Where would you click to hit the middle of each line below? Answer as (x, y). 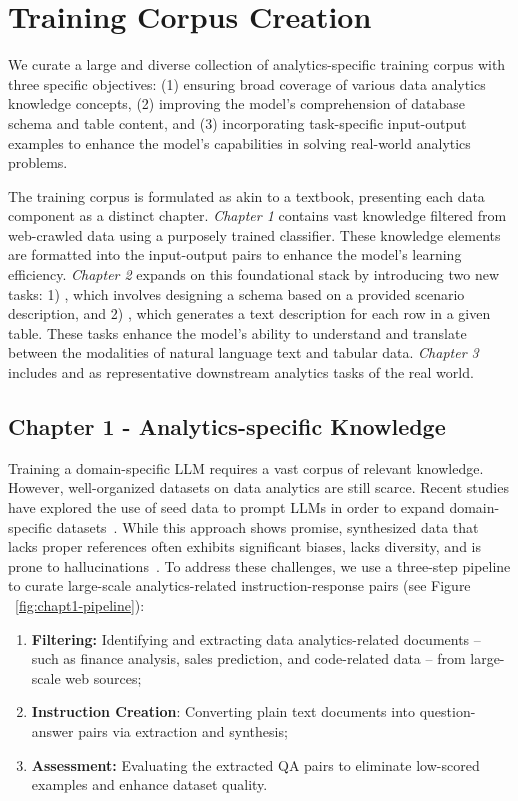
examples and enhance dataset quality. (149, 784)
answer (52, 730)
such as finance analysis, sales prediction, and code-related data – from (248, 658)
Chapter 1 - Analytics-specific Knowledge (227, 426)
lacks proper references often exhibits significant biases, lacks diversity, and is (244, 546)
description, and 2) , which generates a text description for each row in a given (249, 313)
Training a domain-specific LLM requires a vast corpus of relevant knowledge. (246, 467)
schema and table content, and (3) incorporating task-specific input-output (237, 122)
